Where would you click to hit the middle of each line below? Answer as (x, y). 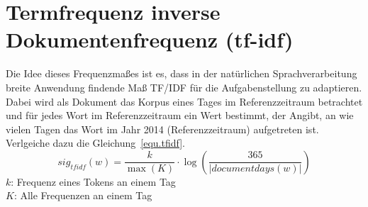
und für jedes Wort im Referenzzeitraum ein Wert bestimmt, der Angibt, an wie (180, 115)
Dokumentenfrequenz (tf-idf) (150, 39)
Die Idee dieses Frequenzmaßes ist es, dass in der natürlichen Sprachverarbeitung (182, 73)
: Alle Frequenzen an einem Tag (83, 195)
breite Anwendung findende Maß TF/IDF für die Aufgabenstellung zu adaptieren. (184, 87)
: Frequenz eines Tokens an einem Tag (93, 181)
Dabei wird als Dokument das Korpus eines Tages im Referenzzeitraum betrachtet (184, 101)
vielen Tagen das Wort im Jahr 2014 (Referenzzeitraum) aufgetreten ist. (162, 129)
